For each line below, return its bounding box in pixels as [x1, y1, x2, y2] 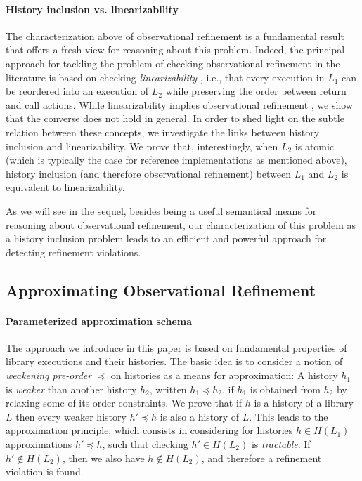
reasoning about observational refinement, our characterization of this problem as [6, 217, 356, 232]
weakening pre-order [6, 368, 92, 383]
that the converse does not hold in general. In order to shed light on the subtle [6, 111, 344, 126]
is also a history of [160, 409, 240, 423]
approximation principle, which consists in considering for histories [6, 423, 293, 437]
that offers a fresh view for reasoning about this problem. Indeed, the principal [6, 42, 345, 57]
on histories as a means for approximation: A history [110, 368, 338, 383]
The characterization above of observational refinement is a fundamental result [6, 28, 344, 43]
